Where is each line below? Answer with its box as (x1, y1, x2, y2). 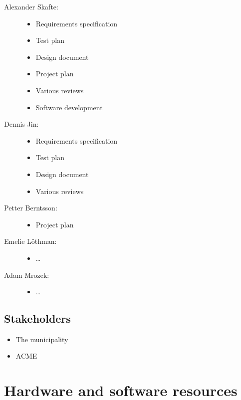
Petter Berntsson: (4, 202, 57, 213)
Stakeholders (4, 311, 71, 326)
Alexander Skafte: (4, 1, 58, 11)
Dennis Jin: (4, 119, 39, 129)
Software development (35, 102, 103, 112)
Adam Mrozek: (4, 269, 49, 280)
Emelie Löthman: (4, 236, 57, 246)
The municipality (15, 334, 68, 344)
